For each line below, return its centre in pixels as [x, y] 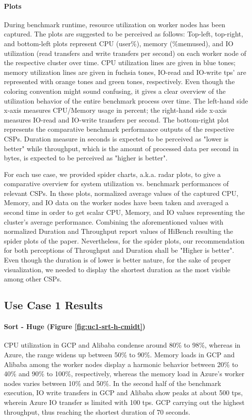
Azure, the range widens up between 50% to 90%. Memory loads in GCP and [119, 354]
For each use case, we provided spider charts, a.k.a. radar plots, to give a [112, 174]
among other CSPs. [33, 279]
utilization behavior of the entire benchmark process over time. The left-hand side [126, 100]
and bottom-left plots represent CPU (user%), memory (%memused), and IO [119, 43]
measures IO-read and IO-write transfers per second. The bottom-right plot [117, 119]
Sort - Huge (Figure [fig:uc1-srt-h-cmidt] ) [75, 326]
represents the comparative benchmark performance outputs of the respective [119, 129]
